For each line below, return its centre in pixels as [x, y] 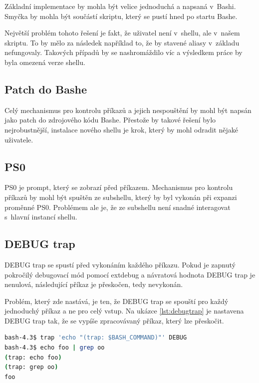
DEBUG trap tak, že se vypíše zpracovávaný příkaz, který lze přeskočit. [114, 320]
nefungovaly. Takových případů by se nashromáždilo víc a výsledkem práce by [124, 52]
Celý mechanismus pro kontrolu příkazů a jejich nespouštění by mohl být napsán [128, 110]
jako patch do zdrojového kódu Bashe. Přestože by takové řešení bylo [110, 120]
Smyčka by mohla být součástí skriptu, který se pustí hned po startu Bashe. [121, 16]
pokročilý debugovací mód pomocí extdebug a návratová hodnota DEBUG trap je [130, 274]
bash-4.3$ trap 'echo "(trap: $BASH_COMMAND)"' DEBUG [96, 338]
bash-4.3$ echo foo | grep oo [55, 348]
